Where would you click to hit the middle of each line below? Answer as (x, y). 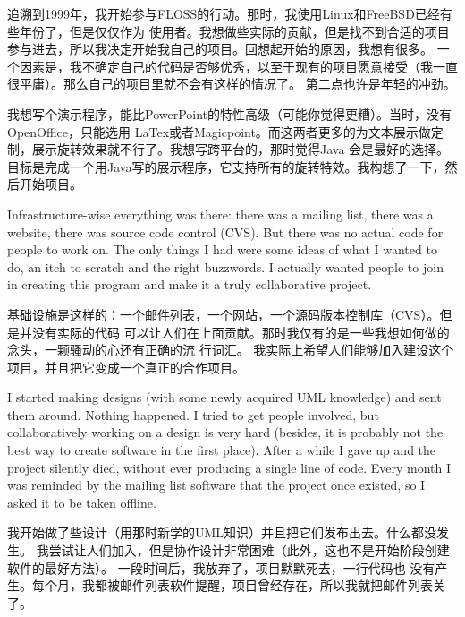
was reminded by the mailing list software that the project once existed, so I (216, 485)
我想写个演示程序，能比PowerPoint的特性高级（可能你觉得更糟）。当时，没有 (230, 113)
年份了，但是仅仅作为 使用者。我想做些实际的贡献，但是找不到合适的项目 (234, 31)
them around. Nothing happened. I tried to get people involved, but (193, 414)
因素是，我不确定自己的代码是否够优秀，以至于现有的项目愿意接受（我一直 (238, 66)
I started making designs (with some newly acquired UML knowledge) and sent (224, 397)
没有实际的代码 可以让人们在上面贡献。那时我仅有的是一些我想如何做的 (241, 332)
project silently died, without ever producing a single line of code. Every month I (229, 467)
